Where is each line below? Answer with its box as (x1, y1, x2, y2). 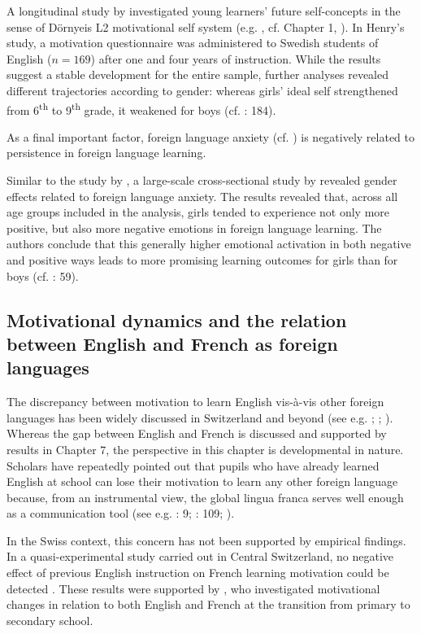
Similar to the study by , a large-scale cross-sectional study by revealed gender (7, 172, 397, 188)
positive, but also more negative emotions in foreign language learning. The (7, 219, 382, 236)
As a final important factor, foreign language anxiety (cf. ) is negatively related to (7, 128, 414, 145)
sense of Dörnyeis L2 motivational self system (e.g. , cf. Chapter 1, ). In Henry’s (7, 18, 405, 35)
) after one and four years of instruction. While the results (90, 50, 381, 67)
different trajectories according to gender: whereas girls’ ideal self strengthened (7, 81, 398, 98)
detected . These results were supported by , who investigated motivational (7, 579, 380, 597)
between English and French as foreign (7, 330, 338, 356)
